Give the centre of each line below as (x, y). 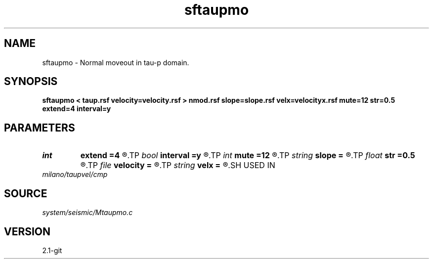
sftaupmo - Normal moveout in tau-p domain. (116, 62)
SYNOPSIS (31, 82)
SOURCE (26, 193)
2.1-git (52, 250)
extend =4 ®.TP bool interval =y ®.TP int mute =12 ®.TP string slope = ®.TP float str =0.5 (248, 155)
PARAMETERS (40, 128)
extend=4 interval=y (77, 109)
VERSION (27, 231)
